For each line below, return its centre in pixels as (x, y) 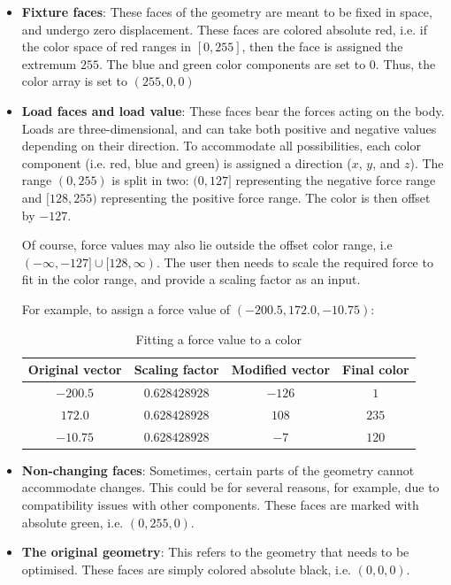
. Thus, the (405, 63)
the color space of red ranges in (106, 46)
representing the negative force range (336, 180)
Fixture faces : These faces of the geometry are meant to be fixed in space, (227, 12)
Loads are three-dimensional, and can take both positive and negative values (229, 128)
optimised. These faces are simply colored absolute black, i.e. (186, 569)
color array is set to (75, 81)
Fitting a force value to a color (218, 339)
